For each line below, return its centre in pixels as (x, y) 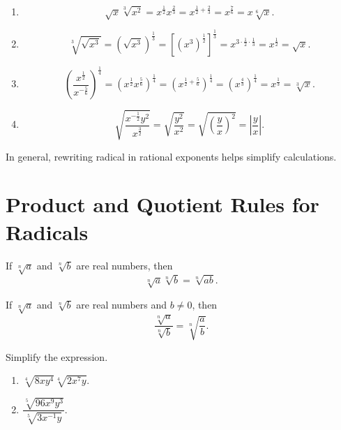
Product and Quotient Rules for (162, 204)
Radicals (47, 231)
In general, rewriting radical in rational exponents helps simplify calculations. (171, 156)
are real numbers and (122, 304)
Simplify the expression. (57, 356)
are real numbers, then (124, 265)
